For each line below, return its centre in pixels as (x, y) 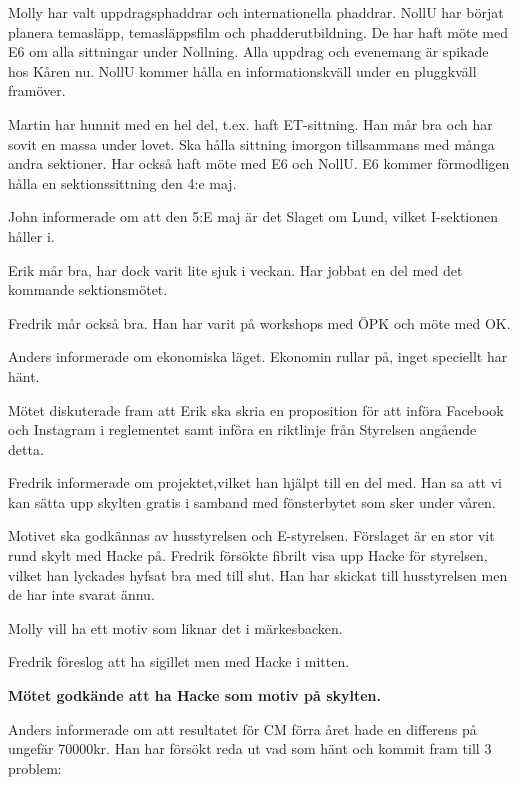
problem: (35, 767)
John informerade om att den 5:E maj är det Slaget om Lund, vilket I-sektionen (253, 216)
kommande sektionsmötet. (88, 289)
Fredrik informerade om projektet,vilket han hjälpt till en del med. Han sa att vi (255, 482)
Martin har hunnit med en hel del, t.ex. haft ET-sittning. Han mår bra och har (250, 123)
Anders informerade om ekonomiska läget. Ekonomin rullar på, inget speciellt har (258, 356)
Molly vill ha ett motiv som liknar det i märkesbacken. (175, 627)
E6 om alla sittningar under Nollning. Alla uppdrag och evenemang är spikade (248, 51)
